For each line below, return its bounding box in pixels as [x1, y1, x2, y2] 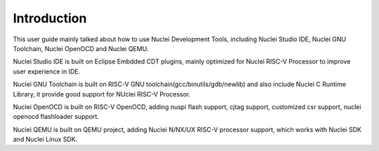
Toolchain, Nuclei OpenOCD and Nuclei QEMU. [13, 44, 149, 52]
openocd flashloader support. [13, 113, 100, 121]
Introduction [13, 10, 87, 26]
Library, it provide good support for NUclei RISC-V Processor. [13, 89, 191, 98]
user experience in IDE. [13, 67, 81, 75]
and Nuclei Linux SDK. [13, 135, 78, 143]
